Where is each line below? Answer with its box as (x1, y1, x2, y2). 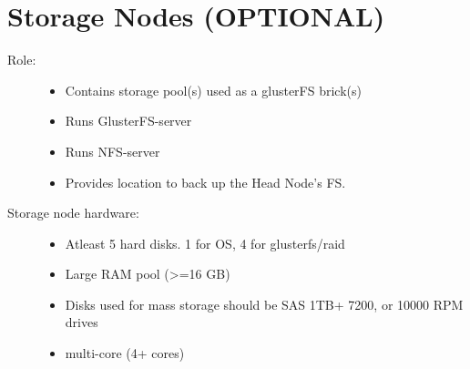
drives (65, 313, 98, 332)
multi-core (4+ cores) (65, 343, 185, 363)
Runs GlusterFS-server (65, 111, 192, 130)
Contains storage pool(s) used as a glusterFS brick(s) (65, 80, 362, 99)
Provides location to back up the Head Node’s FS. (65, 172, 346, 191)
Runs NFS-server (65, 141, 160, 160)
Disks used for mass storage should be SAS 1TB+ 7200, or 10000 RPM (65, 294, 464, 313)
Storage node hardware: (7, 203, 139, 222)
